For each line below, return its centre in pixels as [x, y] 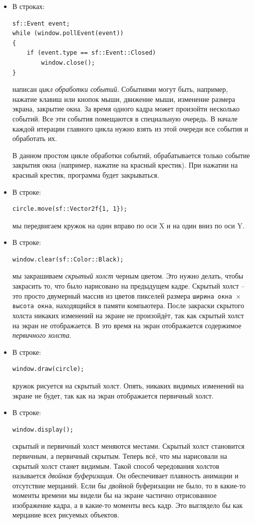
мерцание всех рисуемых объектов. [66, 515]
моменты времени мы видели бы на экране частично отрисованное [114, 495]
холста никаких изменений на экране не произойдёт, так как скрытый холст [128, 315]
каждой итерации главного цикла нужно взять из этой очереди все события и [130, 128]
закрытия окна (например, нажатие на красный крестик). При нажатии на [125, 165]
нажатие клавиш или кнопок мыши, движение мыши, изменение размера [124, 99]
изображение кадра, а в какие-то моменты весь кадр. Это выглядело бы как [128, 505]
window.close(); [68, 62]
